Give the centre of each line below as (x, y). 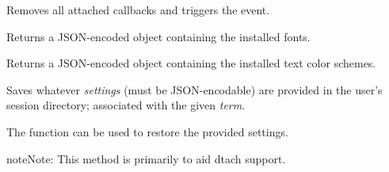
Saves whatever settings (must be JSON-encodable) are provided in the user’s (194, 89)
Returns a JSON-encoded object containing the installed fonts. (158, 36)
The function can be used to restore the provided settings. (147, 131)
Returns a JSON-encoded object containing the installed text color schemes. (191, 63)
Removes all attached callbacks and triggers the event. (138, 10)
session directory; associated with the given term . (126, 105)
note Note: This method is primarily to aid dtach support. (146, 158)
